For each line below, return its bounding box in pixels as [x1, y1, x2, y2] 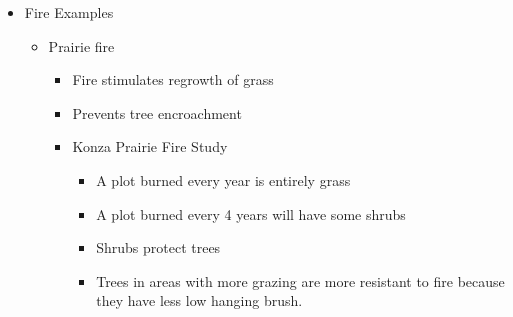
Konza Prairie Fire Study [72, 136, 228, 157]
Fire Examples [24, 2, 114, 22]
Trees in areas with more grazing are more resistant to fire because [96, 270, 505, 291]
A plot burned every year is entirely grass [96, 169, 351, 190]
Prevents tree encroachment [72, 102, 242, 123]
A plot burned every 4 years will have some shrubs [96, 203, 406, 224]
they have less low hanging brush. [96, 290, 303, 311]
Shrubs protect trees [96, 237, 221, 258]
